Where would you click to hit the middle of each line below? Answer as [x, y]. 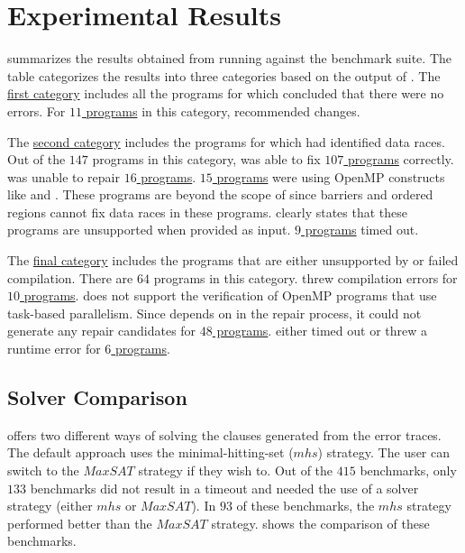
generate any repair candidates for [102, 331]
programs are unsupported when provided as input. [149, 230]
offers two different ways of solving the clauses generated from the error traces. [224, 434]
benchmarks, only [408, 470]
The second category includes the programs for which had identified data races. [226, 141]
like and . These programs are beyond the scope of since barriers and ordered [220, 194]
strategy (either [50, 506]
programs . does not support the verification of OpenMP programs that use [230, 295]
